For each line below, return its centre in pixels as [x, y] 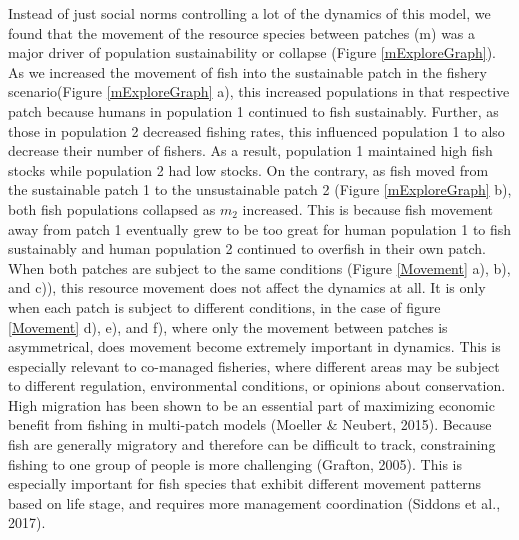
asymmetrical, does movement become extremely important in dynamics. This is [254, 346]
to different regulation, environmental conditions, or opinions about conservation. [257, 385]
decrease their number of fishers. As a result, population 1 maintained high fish [250, 150]
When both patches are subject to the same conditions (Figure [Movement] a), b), [259, 267]
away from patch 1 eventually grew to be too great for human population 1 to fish [260, 228]
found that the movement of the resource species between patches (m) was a [242, 32]
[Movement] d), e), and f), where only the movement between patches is [228, 326]
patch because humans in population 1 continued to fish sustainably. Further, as [253, 110]
